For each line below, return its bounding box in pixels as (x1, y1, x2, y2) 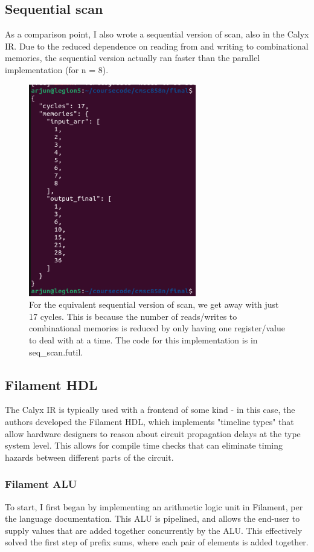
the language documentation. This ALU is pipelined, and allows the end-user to (5, 512, 300, 525)
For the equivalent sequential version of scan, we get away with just (29, 298, 279, 311)
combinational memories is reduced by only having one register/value (29, 322, 285, 334)
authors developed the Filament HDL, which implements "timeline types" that (5, 415, 294, 427)
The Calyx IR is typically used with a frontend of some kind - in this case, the (5, 403, 295, 416)
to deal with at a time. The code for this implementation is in (29, 333, 258, 346)
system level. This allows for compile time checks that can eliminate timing (5, 439, 283, 452)
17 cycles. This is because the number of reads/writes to (29, 310, 237, 322)
